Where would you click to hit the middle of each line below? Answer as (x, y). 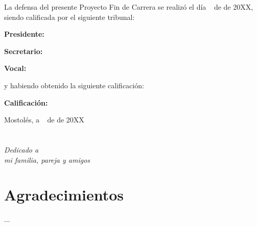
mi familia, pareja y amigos (47, 159)
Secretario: (24, 51)
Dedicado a (21, 149)
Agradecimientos (64, 195)
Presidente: (24, 34)
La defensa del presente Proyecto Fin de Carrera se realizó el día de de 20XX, (129, 7)
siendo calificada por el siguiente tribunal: (69, 17)
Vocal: (15, 68)
